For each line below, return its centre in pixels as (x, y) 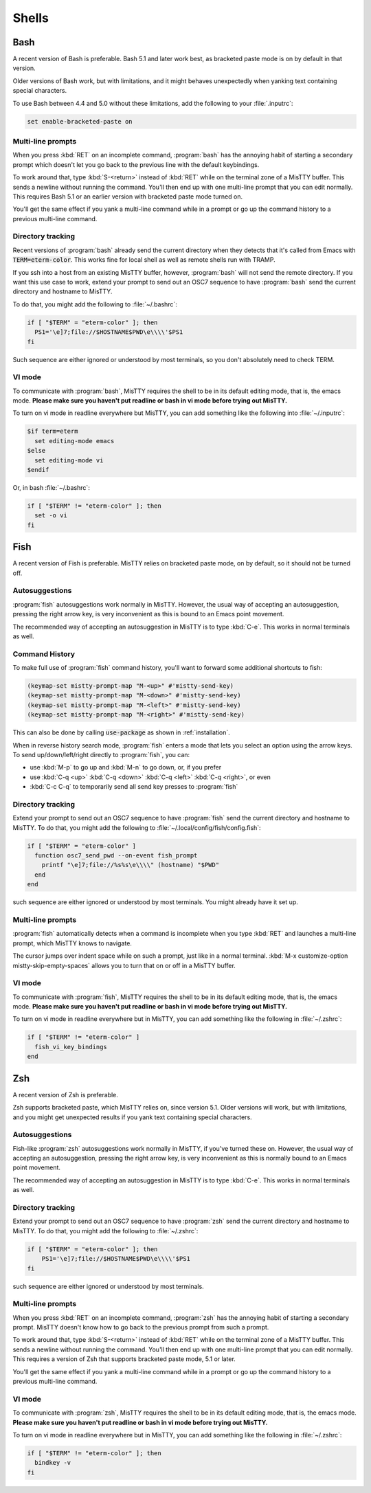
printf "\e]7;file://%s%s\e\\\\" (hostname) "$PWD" (131, 865)
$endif (38, 470)
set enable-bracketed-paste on (80, 121)
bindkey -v (53, 1463)
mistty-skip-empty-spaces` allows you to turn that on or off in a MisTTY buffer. (124, 965)
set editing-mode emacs (75, 441)
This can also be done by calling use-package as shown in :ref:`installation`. (121, 732)
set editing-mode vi (69, 460)
